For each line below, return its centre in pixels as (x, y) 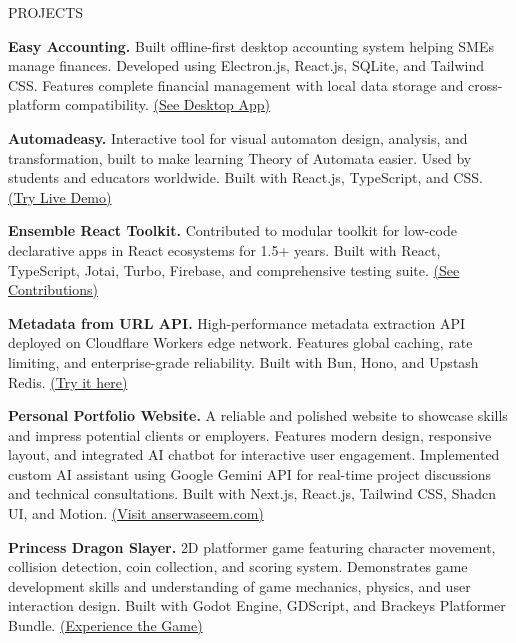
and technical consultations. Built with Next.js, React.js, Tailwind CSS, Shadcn (252, 493)
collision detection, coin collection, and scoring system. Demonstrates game (238, 566)
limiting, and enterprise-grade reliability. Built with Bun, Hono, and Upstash (243, 361)
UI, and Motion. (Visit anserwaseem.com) (136, 513)
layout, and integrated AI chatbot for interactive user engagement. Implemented (254, 454)
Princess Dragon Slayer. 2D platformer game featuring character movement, (252, 546)
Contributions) (53, 289)
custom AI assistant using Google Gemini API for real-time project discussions (249, 473)
